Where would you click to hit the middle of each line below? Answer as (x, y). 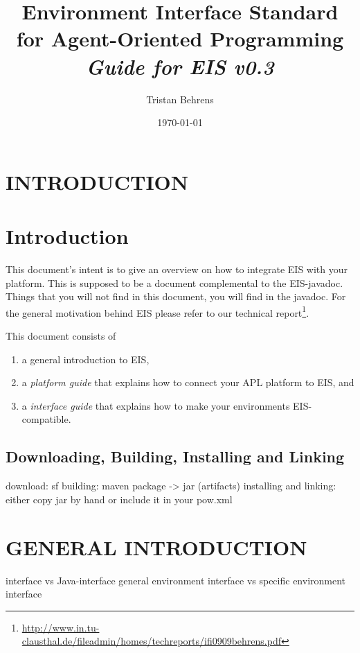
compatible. (46, 419)
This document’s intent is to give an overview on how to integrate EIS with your (177, 269)
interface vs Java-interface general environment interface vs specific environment (176, 580)
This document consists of (61, 336)
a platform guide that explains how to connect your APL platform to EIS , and (188, 382)
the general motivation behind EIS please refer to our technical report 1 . (157, 311)
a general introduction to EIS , (85, 359)
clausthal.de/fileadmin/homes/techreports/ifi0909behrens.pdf (152, 641)
